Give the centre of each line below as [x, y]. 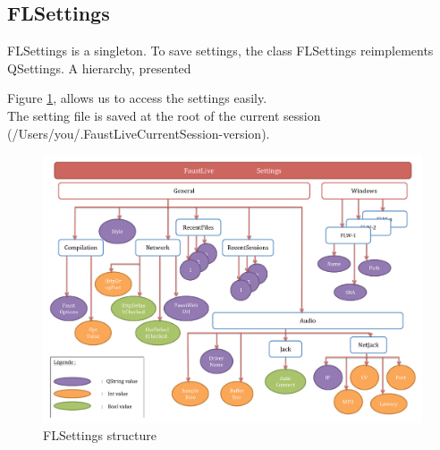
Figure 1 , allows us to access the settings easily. [137, 98]
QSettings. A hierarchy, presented [99, 68]
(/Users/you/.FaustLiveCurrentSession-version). [139, 133]
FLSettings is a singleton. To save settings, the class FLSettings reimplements [220, 51]
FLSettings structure [100, 435]
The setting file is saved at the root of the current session [164, 115]
